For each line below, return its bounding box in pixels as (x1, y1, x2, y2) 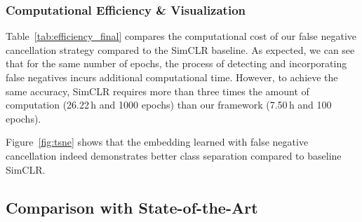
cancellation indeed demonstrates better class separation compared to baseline (6, 148, 342, 162)
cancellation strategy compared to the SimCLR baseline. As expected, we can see (6, 42, 355, 57)
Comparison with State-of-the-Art (6, 196, 258, 218)
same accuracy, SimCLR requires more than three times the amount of (6, 83, 309, 98)
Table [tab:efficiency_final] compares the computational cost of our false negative (6, 29, 357, 43)
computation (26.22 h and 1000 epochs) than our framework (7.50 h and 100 (6, 97, 332, 112)
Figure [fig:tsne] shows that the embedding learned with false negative (6, 134, 309, 149)
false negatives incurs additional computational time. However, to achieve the (6, 70, 338, 84)
